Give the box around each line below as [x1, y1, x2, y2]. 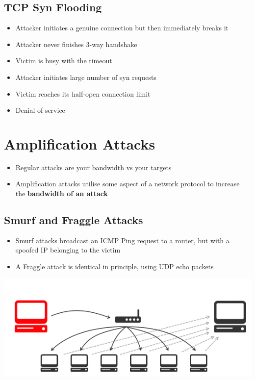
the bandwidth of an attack [15, 188, 108, 199]
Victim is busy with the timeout [15, 55, 112, 66]
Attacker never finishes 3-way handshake [15, 39, 137, 49]
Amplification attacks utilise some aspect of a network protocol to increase [15, 178, 240, 189]
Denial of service [15, 105, 65, 115]
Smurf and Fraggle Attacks [4, 212, 143, 228]
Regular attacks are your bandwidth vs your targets [15, 162, 172, 172]
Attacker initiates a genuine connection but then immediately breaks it [15, 23, 229, 33]
